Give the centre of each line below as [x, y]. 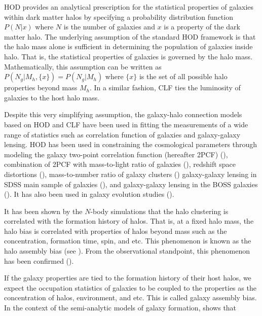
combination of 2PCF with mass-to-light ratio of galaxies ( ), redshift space [120, 164]
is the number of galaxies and [109, 27]
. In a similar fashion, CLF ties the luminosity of [165, 87]
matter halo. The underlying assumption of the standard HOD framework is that [130, 36]
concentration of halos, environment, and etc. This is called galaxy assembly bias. [130, 297]
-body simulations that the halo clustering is [159, 211]
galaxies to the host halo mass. [52, 97]
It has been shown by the [43, 211]
